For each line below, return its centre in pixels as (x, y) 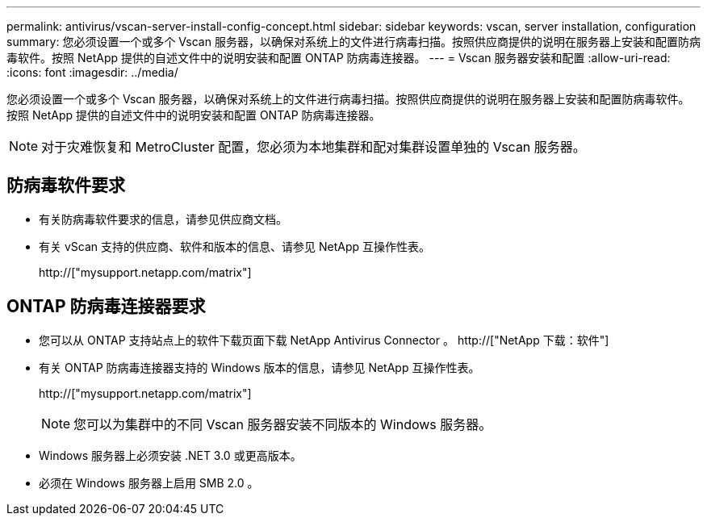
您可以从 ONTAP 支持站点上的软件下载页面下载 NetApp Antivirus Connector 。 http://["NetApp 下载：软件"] (324, 340)
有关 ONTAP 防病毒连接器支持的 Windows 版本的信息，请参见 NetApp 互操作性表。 (259, 367)
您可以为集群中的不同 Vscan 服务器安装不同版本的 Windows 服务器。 (283, 424)
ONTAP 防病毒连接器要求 (106, 307)
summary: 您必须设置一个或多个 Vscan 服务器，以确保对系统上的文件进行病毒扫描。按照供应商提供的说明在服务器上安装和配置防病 (353, 42)
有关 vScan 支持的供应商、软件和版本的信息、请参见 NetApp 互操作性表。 (234, 246)
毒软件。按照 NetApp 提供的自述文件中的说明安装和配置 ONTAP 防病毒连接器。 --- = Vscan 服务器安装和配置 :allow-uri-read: (339, 58)
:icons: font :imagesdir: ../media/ (92, 72)
